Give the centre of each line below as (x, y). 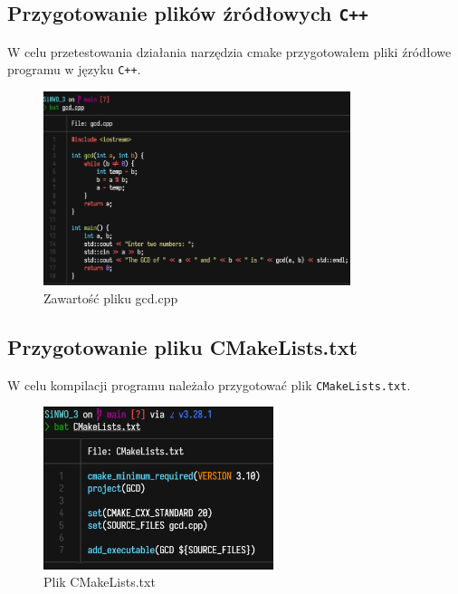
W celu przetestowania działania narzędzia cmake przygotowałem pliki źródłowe (229, 51)
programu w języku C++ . (74, 69)
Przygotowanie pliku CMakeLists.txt (182, 347)
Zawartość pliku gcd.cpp (111, 298)
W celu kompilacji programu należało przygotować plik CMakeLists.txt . (209, 384)
